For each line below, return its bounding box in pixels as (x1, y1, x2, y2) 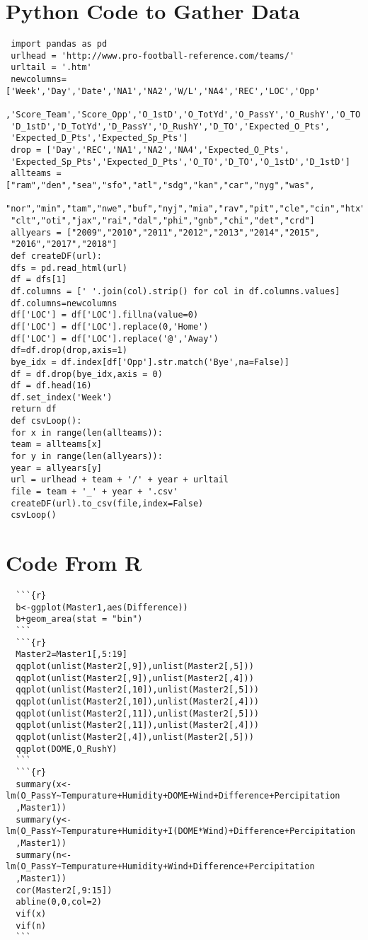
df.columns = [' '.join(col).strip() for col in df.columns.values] (11, 286, 340, 296)
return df (11, 404, 57, 414)
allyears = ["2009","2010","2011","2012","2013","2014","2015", (11, 227, 320, 238)
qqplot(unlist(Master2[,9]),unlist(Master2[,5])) (16, 661, 254, 672)
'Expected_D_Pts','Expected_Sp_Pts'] (11, 133, 188, 144)
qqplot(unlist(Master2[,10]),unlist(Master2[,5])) (16, 685, 259, 695)
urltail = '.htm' (11, 62, 92, 73)
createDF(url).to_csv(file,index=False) (11, 498, 204, 509)
